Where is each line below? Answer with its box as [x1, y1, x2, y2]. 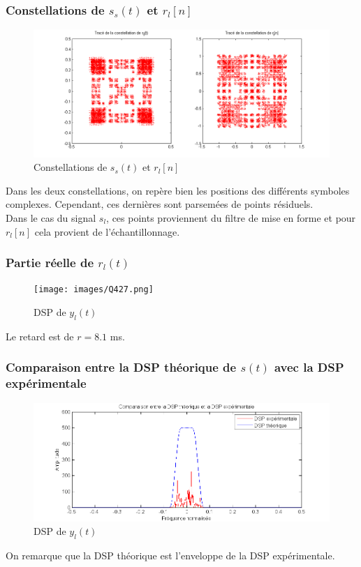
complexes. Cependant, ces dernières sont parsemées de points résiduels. [6, 197, 314, 211]
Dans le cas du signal [6, 211, 96, 225]
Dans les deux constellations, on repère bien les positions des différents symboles [6, 183, 350, 197]
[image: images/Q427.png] [34, 285, 154, 295]
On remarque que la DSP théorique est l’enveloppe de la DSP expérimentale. [6, 548, 335, 563]
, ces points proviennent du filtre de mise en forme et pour [106, 211, 356, 225]
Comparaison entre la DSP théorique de [6, 358, 237, 376]
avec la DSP [274, 358, 344, 376]
